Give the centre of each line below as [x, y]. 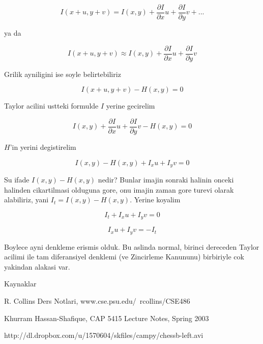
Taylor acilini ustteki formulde [51, 106]
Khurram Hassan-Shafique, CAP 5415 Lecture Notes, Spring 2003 [107, 318]
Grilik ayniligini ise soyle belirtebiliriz [63, 74]
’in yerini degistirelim [43, 147]
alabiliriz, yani [26, 200]
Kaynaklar [20, 284]
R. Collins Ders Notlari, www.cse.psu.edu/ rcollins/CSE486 [97, 301]
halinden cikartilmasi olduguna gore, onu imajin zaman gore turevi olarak [119, 189]
